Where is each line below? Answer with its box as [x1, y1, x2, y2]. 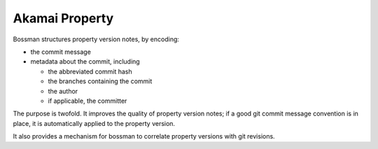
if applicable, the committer [48, 97, 127, 105]
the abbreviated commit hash [48, 67, 132, 76]
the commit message [30, 48, 91, 56]
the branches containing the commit [48, 77, 153, 85]
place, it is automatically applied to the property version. [13, 119, 175, 127]
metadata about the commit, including [30, 57, 140, 66]
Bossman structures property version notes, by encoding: [13, 35, 180, 43]
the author [48, 87, 78, 95]
